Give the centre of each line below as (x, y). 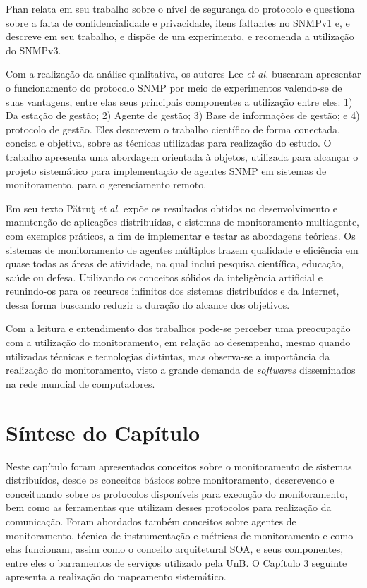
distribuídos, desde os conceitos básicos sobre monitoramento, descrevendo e (170, 480)
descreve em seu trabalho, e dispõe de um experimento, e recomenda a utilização (180, 36)
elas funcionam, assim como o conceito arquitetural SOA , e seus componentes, (175, 549)
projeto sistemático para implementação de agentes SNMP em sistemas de (166, 170)
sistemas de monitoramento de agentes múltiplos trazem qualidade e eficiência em (182, 249)
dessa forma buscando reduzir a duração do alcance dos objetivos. (148, 304)
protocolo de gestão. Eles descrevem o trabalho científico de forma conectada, (173, 129)
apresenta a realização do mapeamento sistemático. (116, 576)
